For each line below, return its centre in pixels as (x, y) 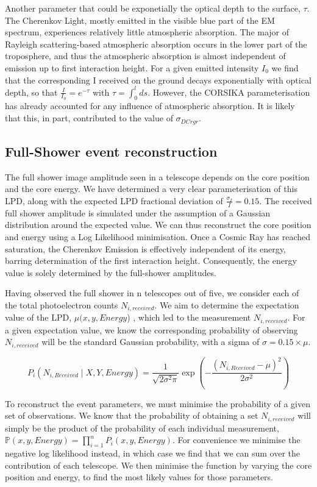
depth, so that (31, 92)
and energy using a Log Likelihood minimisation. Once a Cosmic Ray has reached (158, 236)
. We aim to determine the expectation (227, 304)
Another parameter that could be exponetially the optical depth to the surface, (153, 8)
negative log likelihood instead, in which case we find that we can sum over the (153, 453)
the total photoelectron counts (62, 304)
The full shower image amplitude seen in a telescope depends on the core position (157, 176)
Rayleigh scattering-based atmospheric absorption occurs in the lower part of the (156, 44)
